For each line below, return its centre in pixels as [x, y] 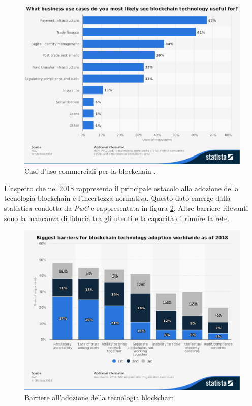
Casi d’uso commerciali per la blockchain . [90, 171]
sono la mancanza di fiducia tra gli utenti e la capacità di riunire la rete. [117, 218]
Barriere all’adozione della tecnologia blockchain [99, 397]
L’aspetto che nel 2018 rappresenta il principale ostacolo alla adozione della [121, 188]
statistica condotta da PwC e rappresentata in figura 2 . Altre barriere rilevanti [126, 208]
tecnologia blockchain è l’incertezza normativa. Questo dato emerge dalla [117, 198]
